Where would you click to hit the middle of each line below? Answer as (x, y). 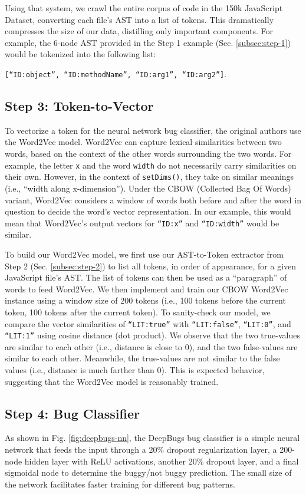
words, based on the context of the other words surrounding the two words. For (148, 154)
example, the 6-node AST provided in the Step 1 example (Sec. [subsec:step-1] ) (148, 42)
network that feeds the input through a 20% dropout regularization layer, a (141, 449)
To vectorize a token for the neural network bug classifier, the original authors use (153, 130)
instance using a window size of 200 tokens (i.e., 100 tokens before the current (145, 300)
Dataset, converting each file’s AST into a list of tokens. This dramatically (139, 19)
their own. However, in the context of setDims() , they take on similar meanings (149, 177)
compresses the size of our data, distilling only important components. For (139, 31)
